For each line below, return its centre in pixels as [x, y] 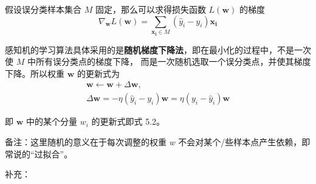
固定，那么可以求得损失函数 [150, 9]
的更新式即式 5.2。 [128, 121]
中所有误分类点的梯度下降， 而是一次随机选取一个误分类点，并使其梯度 [169, 61]
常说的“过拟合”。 [39, 153]
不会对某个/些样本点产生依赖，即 [244, 142]
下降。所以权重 [35, 73]
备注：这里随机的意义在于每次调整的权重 [86, 142]
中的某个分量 [51, 121]
